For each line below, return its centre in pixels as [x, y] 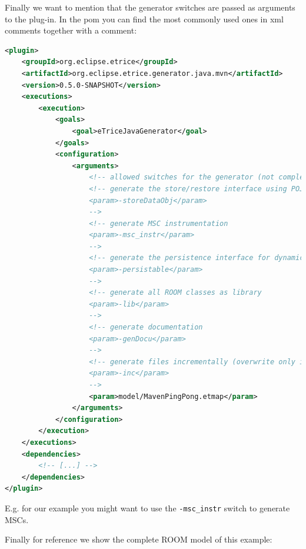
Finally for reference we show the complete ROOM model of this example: [139, 539]
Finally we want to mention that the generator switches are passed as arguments [150, 7]
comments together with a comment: [71, 30]
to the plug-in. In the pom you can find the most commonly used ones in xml [144, 19]
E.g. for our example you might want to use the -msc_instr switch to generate [147, 508]
